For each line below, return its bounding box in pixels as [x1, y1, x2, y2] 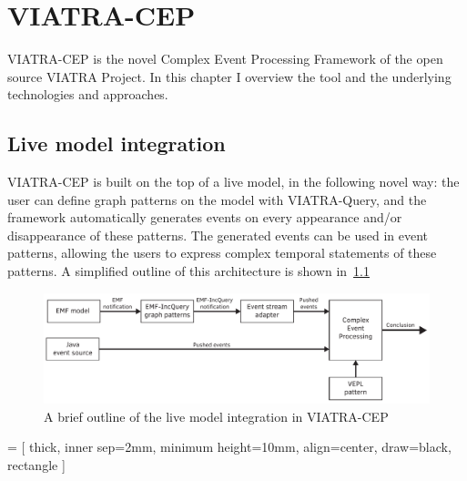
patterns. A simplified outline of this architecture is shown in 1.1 [7, 261, 370, 281]
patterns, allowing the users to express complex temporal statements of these [7, 243, 437, 262]
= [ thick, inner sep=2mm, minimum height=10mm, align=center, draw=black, [7, 437, 452, 456]
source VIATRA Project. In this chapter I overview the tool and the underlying [7, 67, 452, 86]
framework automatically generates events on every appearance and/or [7, 208, 402, 227]
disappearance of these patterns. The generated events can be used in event [7, 225, 429, 244]
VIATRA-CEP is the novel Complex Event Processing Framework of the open [7, 49, 443, 68]
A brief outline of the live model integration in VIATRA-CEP [44, 406, 389, 425]
